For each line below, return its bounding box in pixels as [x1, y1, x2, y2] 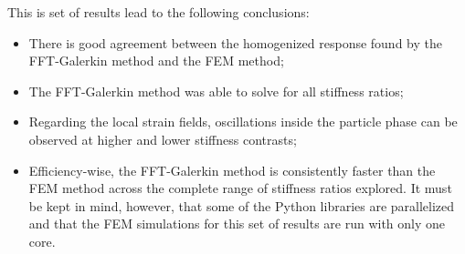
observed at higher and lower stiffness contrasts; [28, 129, 297, 148]
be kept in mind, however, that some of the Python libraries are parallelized [28, 196, 455, 215]
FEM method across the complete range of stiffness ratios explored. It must [28, 178, 452, 198]
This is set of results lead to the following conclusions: [7, 3, 310, 21]
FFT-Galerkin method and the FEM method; [28, 51, 284, 70]
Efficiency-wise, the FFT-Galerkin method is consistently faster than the [28, 160, 436, 179]
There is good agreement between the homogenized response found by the [28, 33, 442, 52]
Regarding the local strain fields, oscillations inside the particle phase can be [28, 112, 458, 131]
